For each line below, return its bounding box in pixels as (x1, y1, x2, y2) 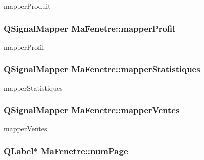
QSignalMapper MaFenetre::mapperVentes (4, 104, 180, 116)
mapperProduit (4, 1, 51, 11)
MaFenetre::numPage (40, 144, 128, 157)
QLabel (4, 144, 34, 157)
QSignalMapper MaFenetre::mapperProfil (4, 22, 175, 34)
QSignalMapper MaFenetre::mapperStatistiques (4, 63, 200, 75)
